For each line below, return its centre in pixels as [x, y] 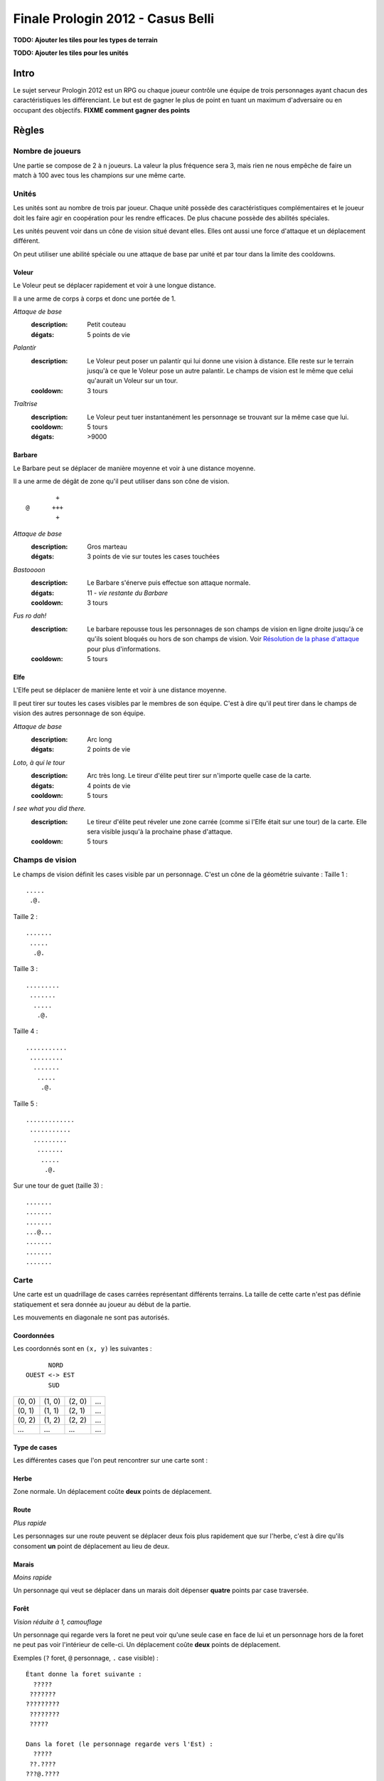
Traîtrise [26, 404]
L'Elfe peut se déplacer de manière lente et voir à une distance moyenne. [120, 690]
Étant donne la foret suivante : [84, 1674]
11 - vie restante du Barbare [128, 593]
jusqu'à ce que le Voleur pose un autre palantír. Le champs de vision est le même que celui [220, 371]
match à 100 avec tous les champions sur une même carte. [100, 175]
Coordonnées [34, 1336]
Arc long [100, 739]
